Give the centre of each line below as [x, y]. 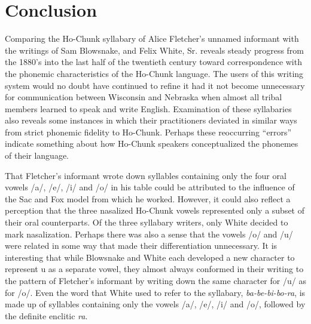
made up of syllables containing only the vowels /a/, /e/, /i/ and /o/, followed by [155, 304]
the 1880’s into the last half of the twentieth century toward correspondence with [153, 62]
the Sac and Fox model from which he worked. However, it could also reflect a [148, 198]
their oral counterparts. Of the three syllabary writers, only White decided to [147, 222]
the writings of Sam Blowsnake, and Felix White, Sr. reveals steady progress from [155, 50]
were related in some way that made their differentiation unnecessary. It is [141, 246]
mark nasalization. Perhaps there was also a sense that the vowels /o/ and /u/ [149, 234]
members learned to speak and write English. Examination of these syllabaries [148, 108]
